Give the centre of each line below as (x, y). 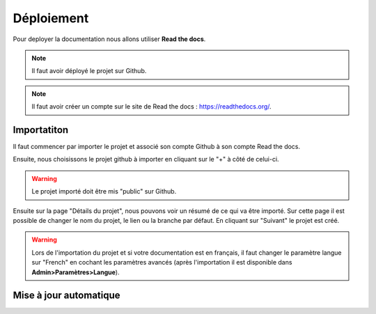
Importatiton (41, 130)
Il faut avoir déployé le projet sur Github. (89, 71)
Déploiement (51, 18)
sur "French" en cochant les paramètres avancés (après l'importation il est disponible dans (162, 262)
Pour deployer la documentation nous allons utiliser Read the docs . (109, 39)
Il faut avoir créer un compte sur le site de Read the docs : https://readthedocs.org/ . (151, 107)
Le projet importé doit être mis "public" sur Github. (104, 191)
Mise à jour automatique (67, 296)
